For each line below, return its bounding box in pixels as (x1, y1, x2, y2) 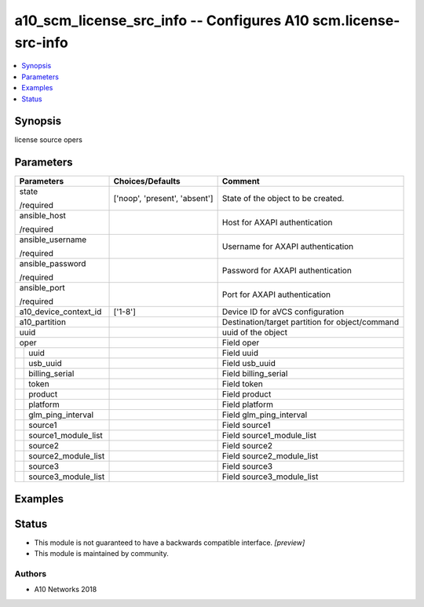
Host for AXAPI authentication (221, 217, 333, 228)
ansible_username (19, 234, 87, 245)
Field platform (221, 399, 274, 410)
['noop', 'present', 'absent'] (113, 193, 214, 204)
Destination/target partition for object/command (221, 316, 400, 327)
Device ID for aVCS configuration (221, 306, 345, 317)
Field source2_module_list (221, 451, 319, 462)
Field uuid (221, 348, 259, 359)
